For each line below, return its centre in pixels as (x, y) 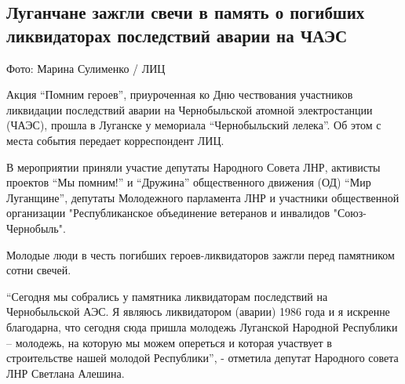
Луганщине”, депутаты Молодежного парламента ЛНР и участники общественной (203, 197)
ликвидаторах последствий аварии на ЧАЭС (177, 35)
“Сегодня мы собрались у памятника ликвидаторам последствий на (167, 296)
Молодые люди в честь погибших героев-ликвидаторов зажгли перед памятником (201, 254)
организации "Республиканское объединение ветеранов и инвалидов (168, 213)
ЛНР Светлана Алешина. (66, 373)
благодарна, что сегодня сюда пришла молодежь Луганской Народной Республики (202, 326)
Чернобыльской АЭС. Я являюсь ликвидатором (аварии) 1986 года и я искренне (198, 312)
